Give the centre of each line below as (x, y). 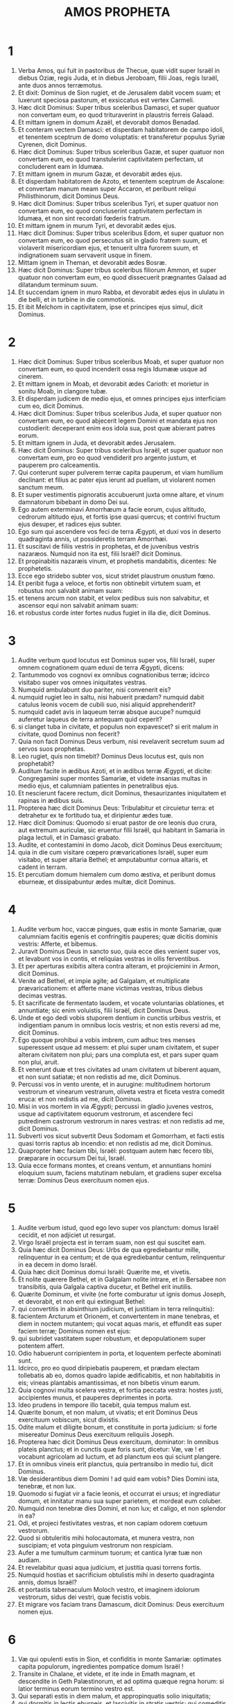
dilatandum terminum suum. (58, 284)
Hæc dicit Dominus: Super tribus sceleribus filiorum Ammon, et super (117, 270)
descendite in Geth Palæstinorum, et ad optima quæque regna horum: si (121, 1681)
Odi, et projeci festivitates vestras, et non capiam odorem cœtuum (112, 1523)
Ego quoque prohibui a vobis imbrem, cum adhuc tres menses (107, 1039)
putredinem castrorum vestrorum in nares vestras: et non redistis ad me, (121, 1121)
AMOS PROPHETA (117, 12)
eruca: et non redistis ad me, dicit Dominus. (80, 1098)
